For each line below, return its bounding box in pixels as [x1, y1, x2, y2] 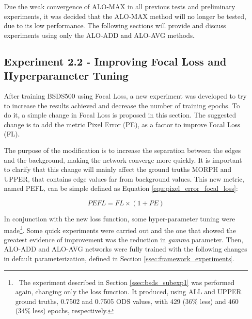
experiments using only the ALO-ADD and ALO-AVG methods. [4, 30, 195, 40]
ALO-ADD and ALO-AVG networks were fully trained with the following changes [4, 244, 247, 254]
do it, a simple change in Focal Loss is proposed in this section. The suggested [4, 110, 236, 120]
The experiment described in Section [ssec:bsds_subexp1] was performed [18, 277, 235, 287]
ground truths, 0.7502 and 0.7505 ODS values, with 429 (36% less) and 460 [15, 296, 239, 306]
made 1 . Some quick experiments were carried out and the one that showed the [4, 223, 236, 235]
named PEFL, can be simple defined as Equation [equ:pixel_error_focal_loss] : [4, 183, 238, 193]
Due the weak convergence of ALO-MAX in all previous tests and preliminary [4, 1, 236, 11]
